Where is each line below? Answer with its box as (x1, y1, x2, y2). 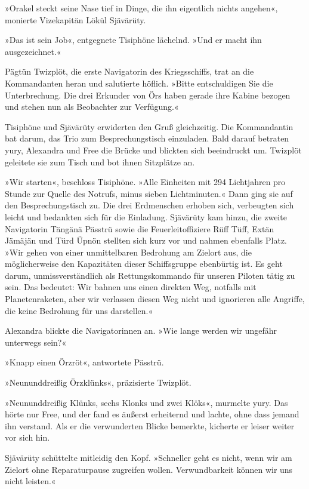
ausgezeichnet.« (5, 45, 61, 57)
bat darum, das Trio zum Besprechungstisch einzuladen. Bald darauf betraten (5, 132, 289, 144)
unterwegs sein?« (5, 336, 67, 348)
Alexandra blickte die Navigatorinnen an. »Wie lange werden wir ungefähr (5, 324, 277, 337)
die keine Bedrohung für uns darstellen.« (5, 304, 153, 316)
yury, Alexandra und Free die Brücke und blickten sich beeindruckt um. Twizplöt (5, 143, 302, 156)
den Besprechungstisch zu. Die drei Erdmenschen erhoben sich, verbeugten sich (5, 199, 294, 211)
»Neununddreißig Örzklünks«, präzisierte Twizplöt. (5, 376, 191, 389)
